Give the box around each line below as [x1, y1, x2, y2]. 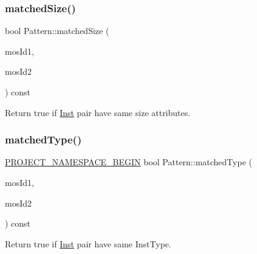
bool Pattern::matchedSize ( [5, 24, 109, 37]
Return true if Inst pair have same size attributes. [5, 106, 191, 118]
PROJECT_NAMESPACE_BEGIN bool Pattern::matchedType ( [5, 156, 252, 168]
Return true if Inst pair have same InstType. [5, 237, 171, 250]
